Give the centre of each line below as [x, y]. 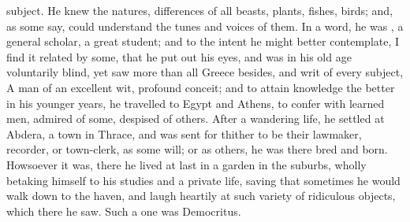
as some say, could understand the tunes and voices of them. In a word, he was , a [205, 26]
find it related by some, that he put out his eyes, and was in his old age [179, 56]
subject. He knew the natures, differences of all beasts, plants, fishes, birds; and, [200, 10]
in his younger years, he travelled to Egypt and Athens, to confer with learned [196, 103]
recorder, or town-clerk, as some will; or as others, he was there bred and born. [197, 149]
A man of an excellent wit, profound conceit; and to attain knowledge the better [201, 87]
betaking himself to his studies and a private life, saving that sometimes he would [203, 180]
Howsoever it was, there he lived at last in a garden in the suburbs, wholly [186, 164]
